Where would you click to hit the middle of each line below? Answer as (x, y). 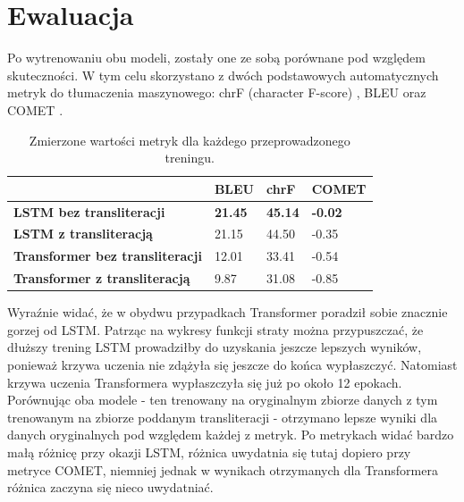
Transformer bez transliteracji (108, 256)
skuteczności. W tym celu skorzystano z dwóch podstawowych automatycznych (223, 75)
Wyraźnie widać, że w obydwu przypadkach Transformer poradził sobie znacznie (228, 312)
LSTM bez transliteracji (89, 211)
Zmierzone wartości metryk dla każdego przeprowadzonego (190, 140)
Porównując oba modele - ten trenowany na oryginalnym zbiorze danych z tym (223, 400)
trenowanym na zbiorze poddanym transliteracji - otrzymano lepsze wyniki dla (223, 417)
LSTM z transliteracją (83, 234)
